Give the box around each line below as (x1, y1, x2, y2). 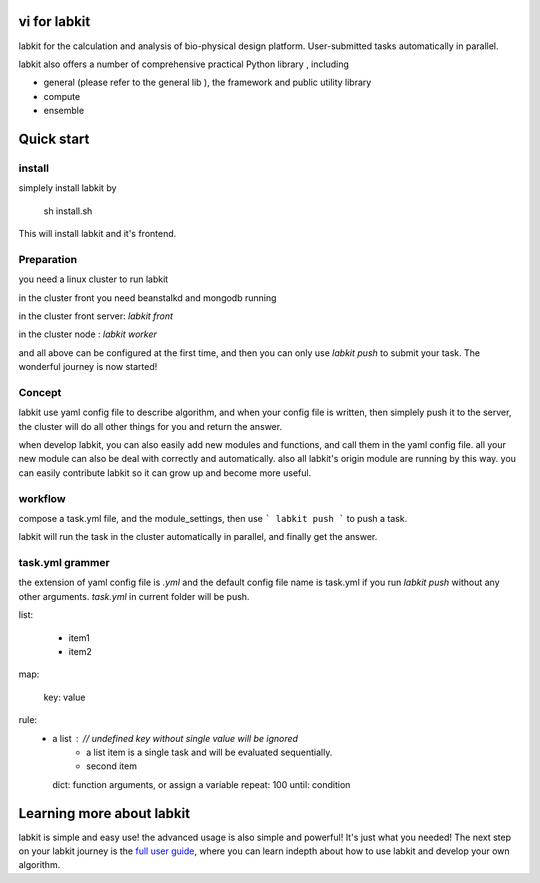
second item (86, 760, 137, 772)
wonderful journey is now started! (18, 361, 158, 373)
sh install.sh (43, 205, 93, 217)
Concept (18, 385, 62, 399)
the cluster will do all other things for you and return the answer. (18, 420, 283, 432)
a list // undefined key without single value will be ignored (52, 732, 299, 744)
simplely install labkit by (18, 182, 117, 194)
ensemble (43, 105, 85, 117)
